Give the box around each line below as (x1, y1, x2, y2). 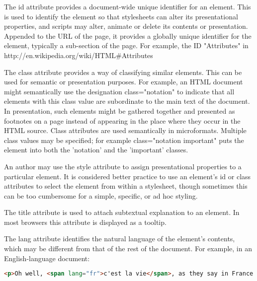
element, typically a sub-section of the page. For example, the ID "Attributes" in (4, 40, 249, 51)
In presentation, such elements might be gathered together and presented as (4, 105, 235, 116)
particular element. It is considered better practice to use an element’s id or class (4, 171, 251, 181)
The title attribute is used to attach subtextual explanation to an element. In (4, 207, 240, 217)
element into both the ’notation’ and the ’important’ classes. (4, 144, 188, 155)
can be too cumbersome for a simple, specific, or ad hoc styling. (4, 190, 198, 201)
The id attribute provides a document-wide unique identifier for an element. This (4, 1, 251, 11)
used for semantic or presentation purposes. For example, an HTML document (4, 76, 243, 87)
